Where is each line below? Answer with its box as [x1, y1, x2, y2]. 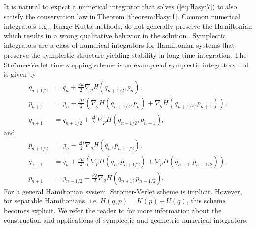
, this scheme [186, 195, 225, 206]
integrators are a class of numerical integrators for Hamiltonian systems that [4, 40, 235, 50]
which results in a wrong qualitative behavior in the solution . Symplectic [4, 30, 225, 40]
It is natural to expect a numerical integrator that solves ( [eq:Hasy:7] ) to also [4, 1, 237, 11]
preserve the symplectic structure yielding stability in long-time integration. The [4, 49, 247, 60]
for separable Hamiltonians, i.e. [4, 195, 98, 206]
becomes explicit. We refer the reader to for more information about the [4, 205, 222, 215]
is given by [4, 69, 36, 79]
